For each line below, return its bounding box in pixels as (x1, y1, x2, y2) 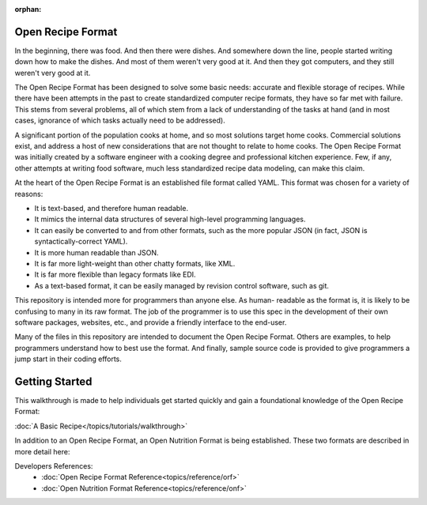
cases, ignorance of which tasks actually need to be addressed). (14, 115, 225, 126)
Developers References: (14, 461, 93, 470)
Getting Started (14, 375, 93, 388)
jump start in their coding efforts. (14, 354, 123, 364)
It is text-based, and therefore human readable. (34, 203, 189, 213)
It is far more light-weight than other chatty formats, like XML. (34, 258, 236, 268)
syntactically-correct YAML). (34, 237, 128, 247)
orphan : (14, 5, 42, 13)
